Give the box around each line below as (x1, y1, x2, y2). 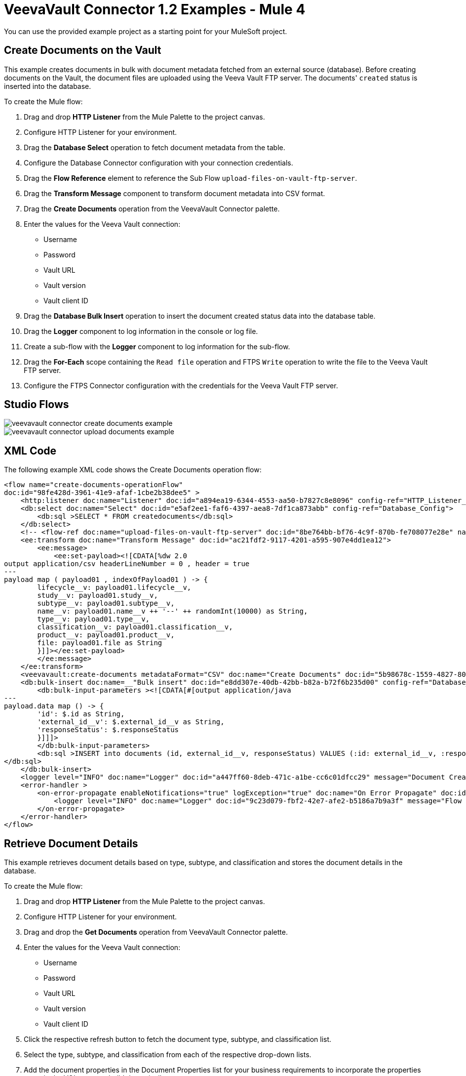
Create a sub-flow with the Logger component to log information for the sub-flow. (24, 342, 290, 351)
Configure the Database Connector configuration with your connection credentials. (24, 158, 293, 167)
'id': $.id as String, (37, 710, 125, 718)
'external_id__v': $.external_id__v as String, (37, 718, 225, 726)
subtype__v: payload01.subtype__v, (37, 599, 175, 608)
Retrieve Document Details (4, 837, 138, 850)
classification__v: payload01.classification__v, (37, 623, 233, 631)
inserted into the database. (4, 82, 91, 90)
